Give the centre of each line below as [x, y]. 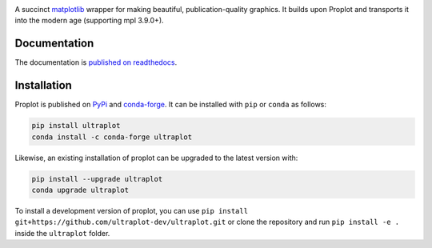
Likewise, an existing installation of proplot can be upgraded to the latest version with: [156, 158]
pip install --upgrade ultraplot [97, 179]
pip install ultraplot [76, 126]
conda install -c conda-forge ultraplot [112, 137]
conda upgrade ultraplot [80, 190]
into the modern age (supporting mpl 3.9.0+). [89, 21]
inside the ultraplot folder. [62, 233]
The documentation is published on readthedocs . [96, 62]
